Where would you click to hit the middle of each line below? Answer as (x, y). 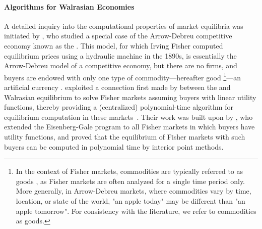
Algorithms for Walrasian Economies (69, 6)
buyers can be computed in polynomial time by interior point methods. (114, 146)
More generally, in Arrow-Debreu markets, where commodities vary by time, (134, 191)
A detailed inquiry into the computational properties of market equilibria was (124, 26)
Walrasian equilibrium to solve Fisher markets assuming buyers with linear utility (130, 97)
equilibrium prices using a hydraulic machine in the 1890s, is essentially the (120, 55)
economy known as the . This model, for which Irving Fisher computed (114, 45)
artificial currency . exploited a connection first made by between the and (117, 87)
